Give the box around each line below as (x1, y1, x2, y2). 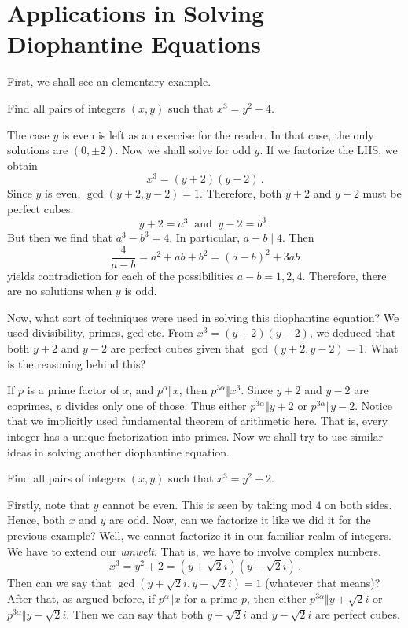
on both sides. (325, 496, 392, 512)
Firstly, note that (7, 496, 90, 512)
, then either (246, 590, 307, 607)
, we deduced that (309, 324, 396, 341)
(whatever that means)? (265, 574, 380, 591)
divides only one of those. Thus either (65, 397, 247, 413)
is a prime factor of (27, 382, 119, 398)
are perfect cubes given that (110, 340, 245, 356)
